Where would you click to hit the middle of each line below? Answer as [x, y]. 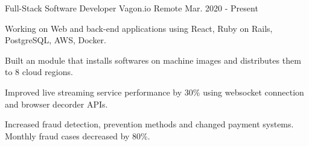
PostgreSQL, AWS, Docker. [56, 40]
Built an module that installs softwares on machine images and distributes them [153, 60]
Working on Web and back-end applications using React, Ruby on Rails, [139, 28]
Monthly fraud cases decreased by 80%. [78, 135]
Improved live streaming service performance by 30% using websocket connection [154, 92]
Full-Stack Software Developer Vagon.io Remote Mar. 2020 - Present [132, 8]
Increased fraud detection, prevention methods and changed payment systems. [149, 124]
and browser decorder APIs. [56, 104]
